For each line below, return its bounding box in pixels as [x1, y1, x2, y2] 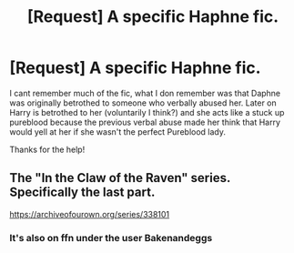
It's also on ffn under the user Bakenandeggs [9, 231, 213, 244]
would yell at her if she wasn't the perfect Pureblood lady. [9, 126, 226, 137]
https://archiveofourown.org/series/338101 [9, 208, 170, 219]
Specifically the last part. [9, 185, 156, 200]
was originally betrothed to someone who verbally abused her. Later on [9, 97, 278, 108]
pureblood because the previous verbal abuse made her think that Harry [9, 116, 280, 127]
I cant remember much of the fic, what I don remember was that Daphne [9, 87, 281, 98]
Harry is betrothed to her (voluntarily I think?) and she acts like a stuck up [9, 106, 285, 117]
